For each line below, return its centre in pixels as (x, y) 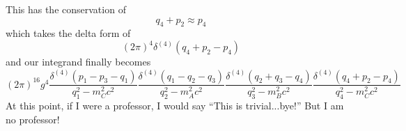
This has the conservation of (66, 9)
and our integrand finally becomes (78, 62)
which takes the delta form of (68, 33)
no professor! (33, 119)
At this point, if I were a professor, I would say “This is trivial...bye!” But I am (175, 105)
